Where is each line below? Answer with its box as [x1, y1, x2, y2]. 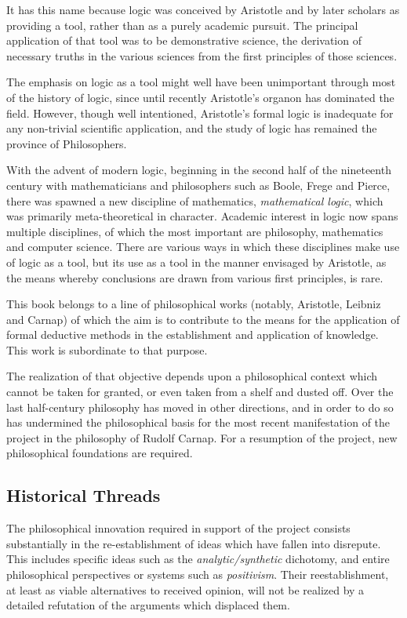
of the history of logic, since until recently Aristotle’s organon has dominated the [6, 89, 394, 105]
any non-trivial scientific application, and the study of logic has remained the [6, 120, 377, 136]
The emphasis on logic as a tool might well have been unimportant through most [6, 74, 396, 90]
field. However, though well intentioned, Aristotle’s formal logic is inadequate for [6, 104, 394, 121]
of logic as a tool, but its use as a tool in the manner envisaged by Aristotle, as [6, 253, 387, 270]
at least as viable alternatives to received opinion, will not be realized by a [6, 581, 365, 598]
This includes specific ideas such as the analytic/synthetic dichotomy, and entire [6, 551, 390, 567]
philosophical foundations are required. [6, 445, 193, 461]
